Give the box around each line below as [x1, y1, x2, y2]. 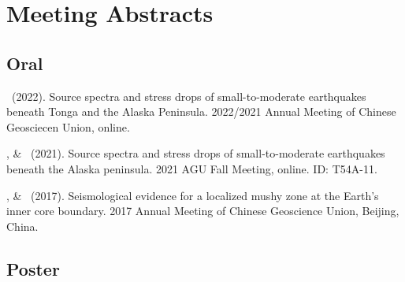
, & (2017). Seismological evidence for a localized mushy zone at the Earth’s [6, 187, 379, 203]
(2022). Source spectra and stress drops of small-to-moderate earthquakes [11, 87, 366, 104]
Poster [6, 256, 60, 280]
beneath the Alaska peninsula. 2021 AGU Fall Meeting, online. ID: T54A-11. [6, 160, 377, 176]
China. [6, 217, 39, 234]
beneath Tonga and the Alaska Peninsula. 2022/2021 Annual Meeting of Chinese [6, 103, 396, 120]
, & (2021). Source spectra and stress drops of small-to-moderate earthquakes [6, 145, 385, 161]
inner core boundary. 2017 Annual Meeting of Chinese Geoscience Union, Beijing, [6, 202, 399, 219]
